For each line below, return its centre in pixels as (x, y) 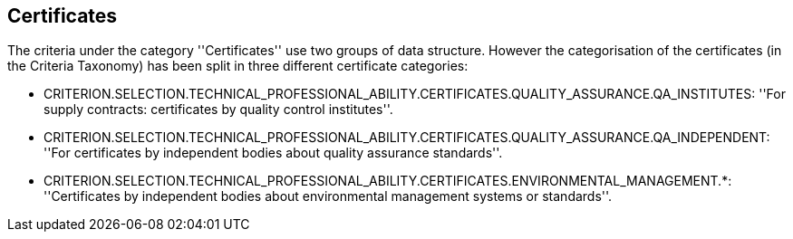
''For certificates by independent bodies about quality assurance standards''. (273, 153)
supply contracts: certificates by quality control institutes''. (218, 110)
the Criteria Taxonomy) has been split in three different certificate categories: (238, 66)
